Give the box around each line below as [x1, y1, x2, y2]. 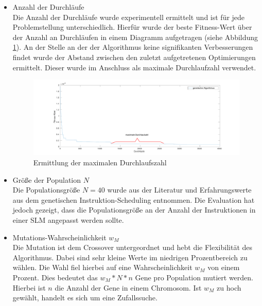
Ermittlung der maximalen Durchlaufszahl [33, 157, 167, 168]
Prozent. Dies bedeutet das [12, 272, 98, 283]
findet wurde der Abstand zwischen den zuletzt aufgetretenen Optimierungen [12, 51, 256, 62]
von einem [207, 262, 240, 273]
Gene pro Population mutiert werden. [135, 272, 253, 283]
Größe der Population [12, 174, 81, 185]
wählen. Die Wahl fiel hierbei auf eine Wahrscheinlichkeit [12, 262, 193, 273]
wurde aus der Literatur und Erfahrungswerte [107, 184, 252, 195]
